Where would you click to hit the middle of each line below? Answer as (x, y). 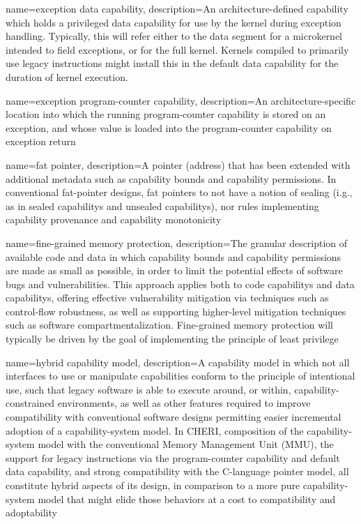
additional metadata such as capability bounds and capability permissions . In (171, 178)
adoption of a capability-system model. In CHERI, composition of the (155, 430)
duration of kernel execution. (67, 76)
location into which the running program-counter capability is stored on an (166, 114)
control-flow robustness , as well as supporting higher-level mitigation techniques (176, 311)
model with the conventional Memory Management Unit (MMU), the (186, 444)
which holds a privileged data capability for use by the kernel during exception (174, 22)
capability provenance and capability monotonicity (114, 219)
